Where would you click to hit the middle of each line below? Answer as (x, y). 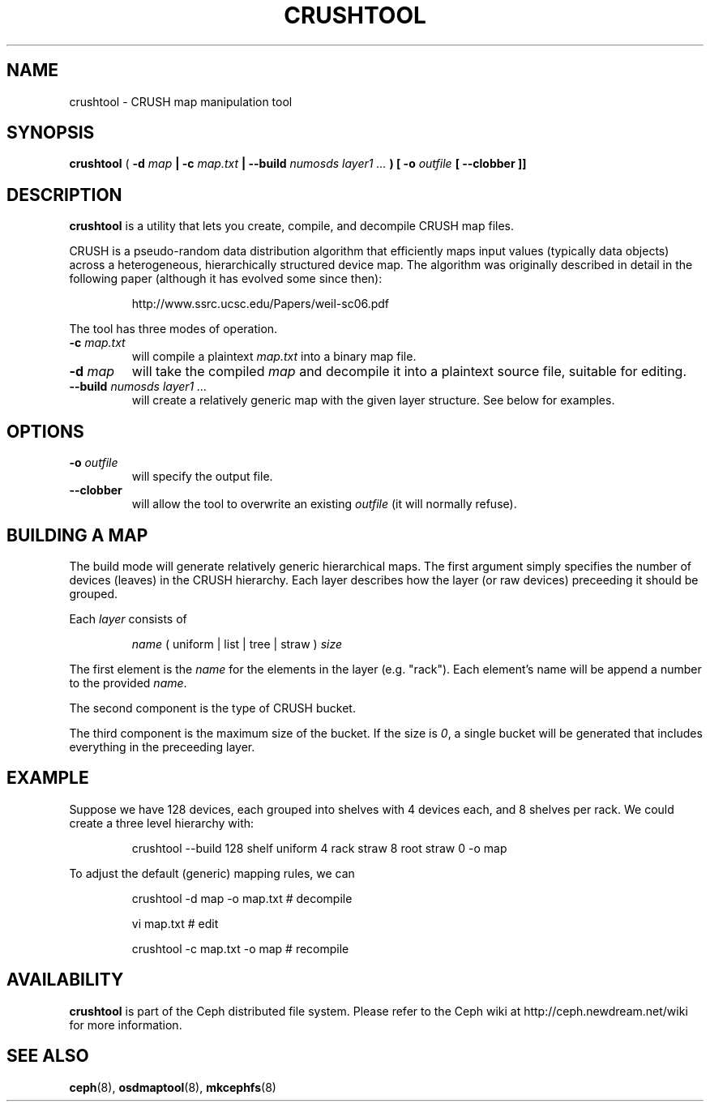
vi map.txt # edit (175, 923)
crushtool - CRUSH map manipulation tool (181, 101)
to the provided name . (128, 682)
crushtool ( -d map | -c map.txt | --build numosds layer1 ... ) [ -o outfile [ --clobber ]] (298, 164)
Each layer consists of (128, 618)
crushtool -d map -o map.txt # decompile (242, 898)
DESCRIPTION (64, 195)
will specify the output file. (202, 477)
